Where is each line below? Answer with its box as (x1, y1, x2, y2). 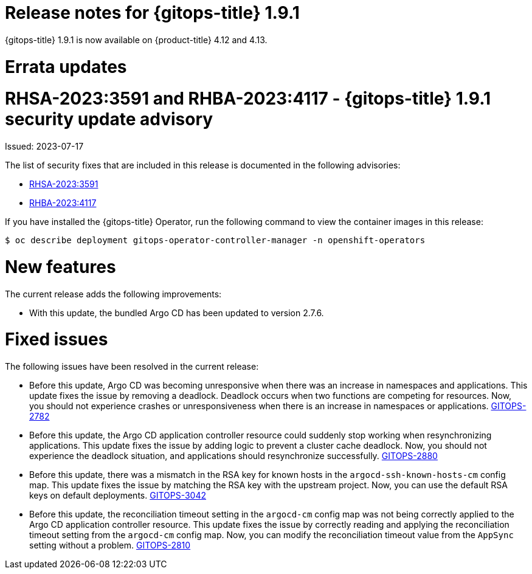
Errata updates (5, 56, 127, 77)
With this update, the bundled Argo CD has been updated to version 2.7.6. (29, 307, 324, 318)
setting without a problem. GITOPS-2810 (29, 540, 191, 550)
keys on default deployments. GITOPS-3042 (29, 490, 207, 500)
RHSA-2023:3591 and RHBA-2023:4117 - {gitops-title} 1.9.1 (5, 88, 491, 109)
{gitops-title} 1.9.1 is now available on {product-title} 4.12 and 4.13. (5, 34, 268, 45)
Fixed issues (5, 329, 108, 350)
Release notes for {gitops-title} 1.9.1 (5, 2, 300, 23)
